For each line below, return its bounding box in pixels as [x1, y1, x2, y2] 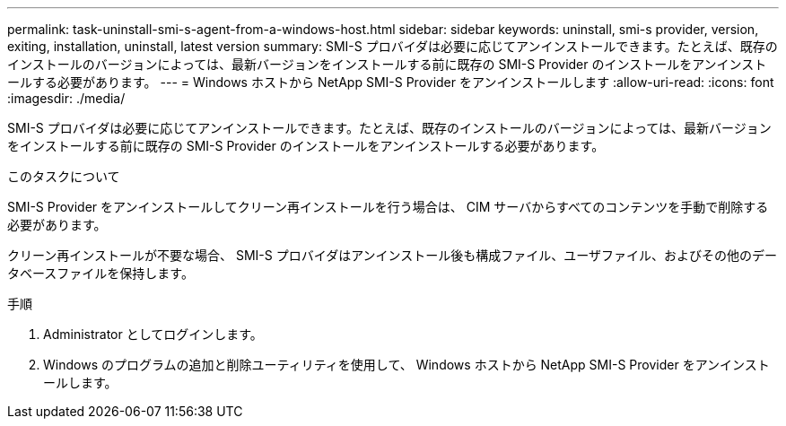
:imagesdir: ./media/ [7, 91, 126, 106]
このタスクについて [7, 169, 120, 184]
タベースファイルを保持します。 [7, 265, 194, 281]
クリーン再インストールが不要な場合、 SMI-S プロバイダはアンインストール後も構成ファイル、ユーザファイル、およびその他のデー [7, 248, 778, 263]
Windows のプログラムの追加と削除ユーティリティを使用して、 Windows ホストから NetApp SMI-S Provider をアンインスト [43, 357, 770, 372]
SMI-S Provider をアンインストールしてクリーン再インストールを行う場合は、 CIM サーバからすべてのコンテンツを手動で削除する [7, 199, 769, 214]
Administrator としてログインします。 [43, 326, 263, 342]
